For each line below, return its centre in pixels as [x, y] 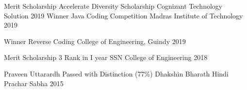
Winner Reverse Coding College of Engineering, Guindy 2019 [95, 41]
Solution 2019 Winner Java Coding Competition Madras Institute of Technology [123, 15]
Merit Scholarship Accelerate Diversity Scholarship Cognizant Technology [113, 6]
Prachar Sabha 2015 [34, 83]
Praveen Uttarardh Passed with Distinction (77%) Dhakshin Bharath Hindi [116, 73]
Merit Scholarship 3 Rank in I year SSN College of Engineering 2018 [106, 57]
